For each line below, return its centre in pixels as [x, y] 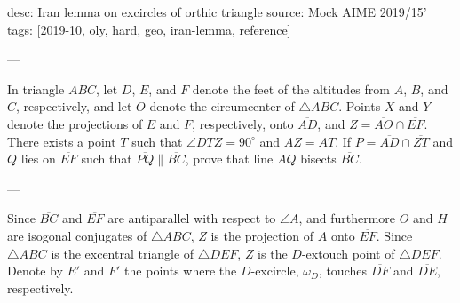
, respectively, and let [74, 106]
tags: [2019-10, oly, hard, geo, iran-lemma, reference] [149, 29]
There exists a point [62, 141]
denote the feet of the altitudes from [291, 88]
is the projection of [262, 235]
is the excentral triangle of [123, 253]
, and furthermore [347, 218]
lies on [38, 159]
